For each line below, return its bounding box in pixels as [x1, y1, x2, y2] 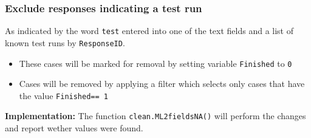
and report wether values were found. [5, 122, 143, 134]
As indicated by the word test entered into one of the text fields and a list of [5, 24, 293, 37]
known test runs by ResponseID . [5, 36, 125, 49]
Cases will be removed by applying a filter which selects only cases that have [19, 77, 305, 90]
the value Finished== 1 [19, 89, 108, 102]
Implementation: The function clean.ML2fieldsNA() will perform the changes [5, 109, 306, 122]
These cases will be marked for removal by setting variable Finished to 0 [19, 57, 292, 69]
